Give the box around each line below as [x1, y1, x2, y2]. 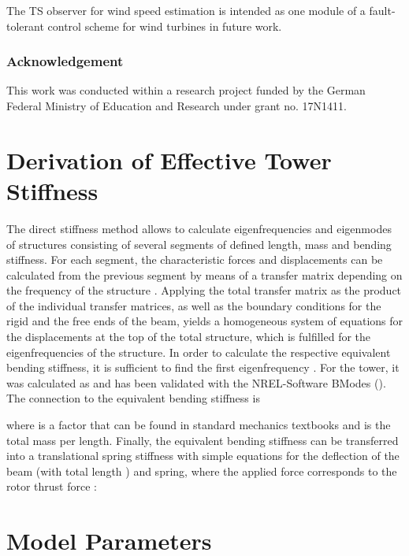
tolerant [6, 17, 44, 34]
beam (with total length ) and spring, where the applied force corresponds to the [6, 462, 397, 479]
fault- [369, 2, 396, 18]
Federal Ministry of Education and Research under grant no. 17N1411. [6, 98, 347, 113]
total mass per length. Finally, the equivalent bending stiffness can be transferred [6, 432, 399, 448]
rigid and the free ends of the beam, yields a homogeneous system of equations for [6, 313, 403, 329]
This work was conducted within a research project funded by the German [6, 82, 366, 98]
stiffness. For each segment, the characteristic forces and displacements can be [6, 251, 383, 268]
